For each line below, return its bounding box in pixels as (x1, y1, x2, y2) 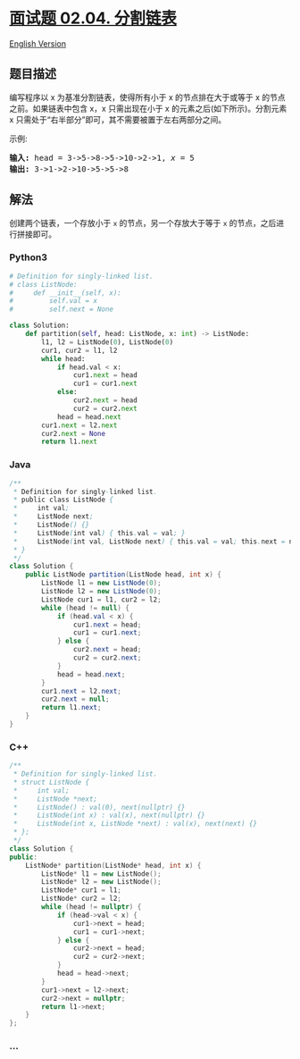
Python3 (9, 251, 47, 264)
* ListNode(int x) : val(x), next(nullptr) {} (12, 811, 205, 820)
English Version (9, 38, 67, 49)
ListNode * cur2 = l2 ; (41, 895, 122, 904)
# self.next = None (9, 305, 114, 314)
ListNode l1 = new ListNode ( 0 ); (41, 578, 162, 588)
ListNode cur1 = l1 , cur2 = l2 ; (41, 595, 162, 604)
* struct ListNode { (12, 777, 90, 786)
